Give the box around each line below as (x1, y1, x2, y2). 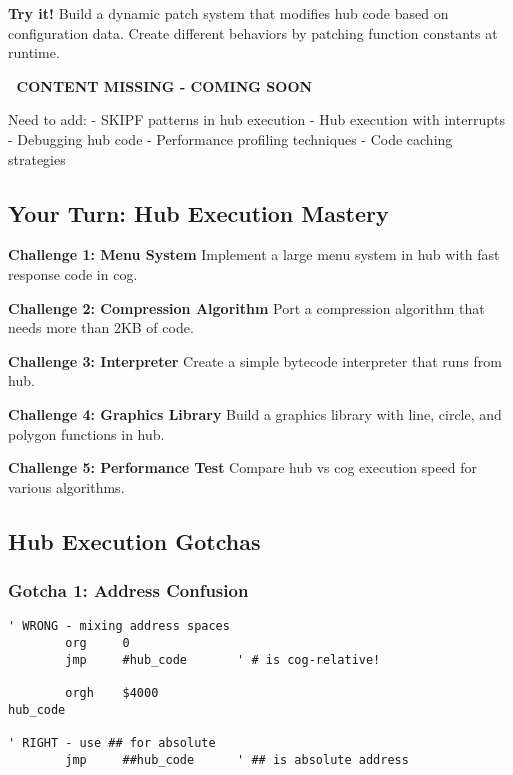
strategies (8, 148, 66, 169)
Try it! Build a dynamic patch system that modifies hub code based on (8, 3, 449, 23)
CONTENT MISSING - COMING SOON (16, 75, 313, 96)
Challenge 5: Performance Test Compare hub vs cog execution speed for (8, 457, 478, 478)
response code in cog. (8, 263, 138, 284)
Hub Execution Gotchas (8, 525, 261, 556)
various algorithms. (8, 476, 125, 497)
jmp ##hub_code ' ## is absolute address (65, 752, 409, 767)
